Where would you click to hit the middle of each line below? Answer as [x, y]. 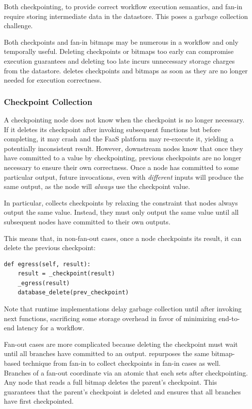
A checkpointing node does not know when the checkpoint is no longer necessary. [124, 119]
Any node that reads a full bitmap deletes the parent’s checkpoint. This [110, 382]
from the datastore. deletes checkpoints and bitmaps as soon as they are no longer [126, 70]
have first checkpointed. [39, 401]
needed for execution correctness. [53, 80]
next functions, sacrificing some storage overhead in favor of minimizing [110, 318]
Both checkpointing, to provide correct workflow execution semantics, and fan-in [123, 6]
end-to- [229, 318]
